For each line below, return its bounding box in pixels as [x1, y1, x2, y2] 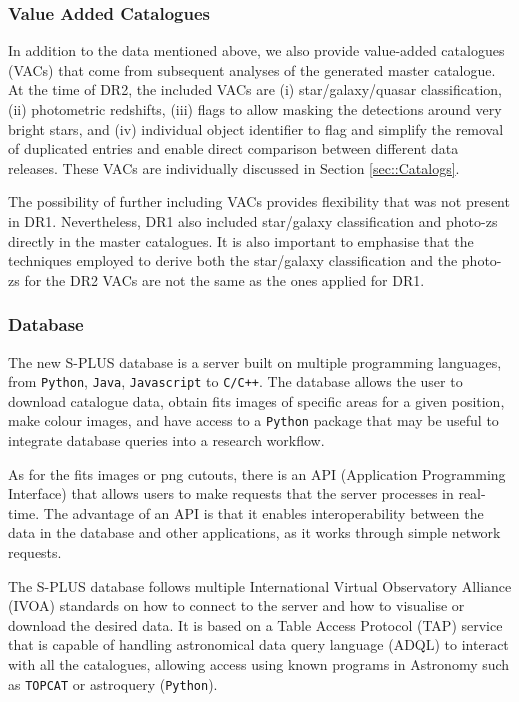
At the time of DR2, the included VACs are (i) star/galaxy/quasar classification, [8, 79, 502, 100]
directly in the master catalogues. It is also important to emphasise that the [8, 230, 474, 251]
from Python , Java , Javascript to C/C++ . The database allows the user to [8, 371, 463, 392]
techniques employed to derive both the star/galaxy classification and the [8, 250, 458, 271]
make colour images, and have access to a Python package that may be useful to [8, 410, 499, 431]
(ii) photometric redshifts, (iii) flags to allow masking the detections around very [8, 99, 502, 119]
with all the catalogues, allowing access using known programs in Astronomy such [8, 654, 510, 674]
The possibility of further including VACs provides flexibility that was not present [8, 191, 510, 212]
